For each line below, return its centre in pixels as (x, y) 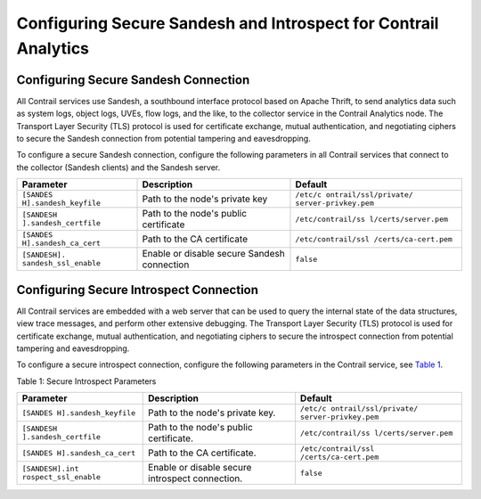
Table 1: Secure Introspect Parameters (86, 381)
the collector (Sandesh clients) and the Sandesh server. (118, 167)
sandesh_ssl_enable (61, 263)
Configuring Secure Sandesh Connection (133, 80)
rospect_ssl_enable (61, 477)
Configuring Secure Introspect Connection (137, 290)
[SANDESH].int (50, 469)
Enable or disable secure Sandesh (213, 254)
